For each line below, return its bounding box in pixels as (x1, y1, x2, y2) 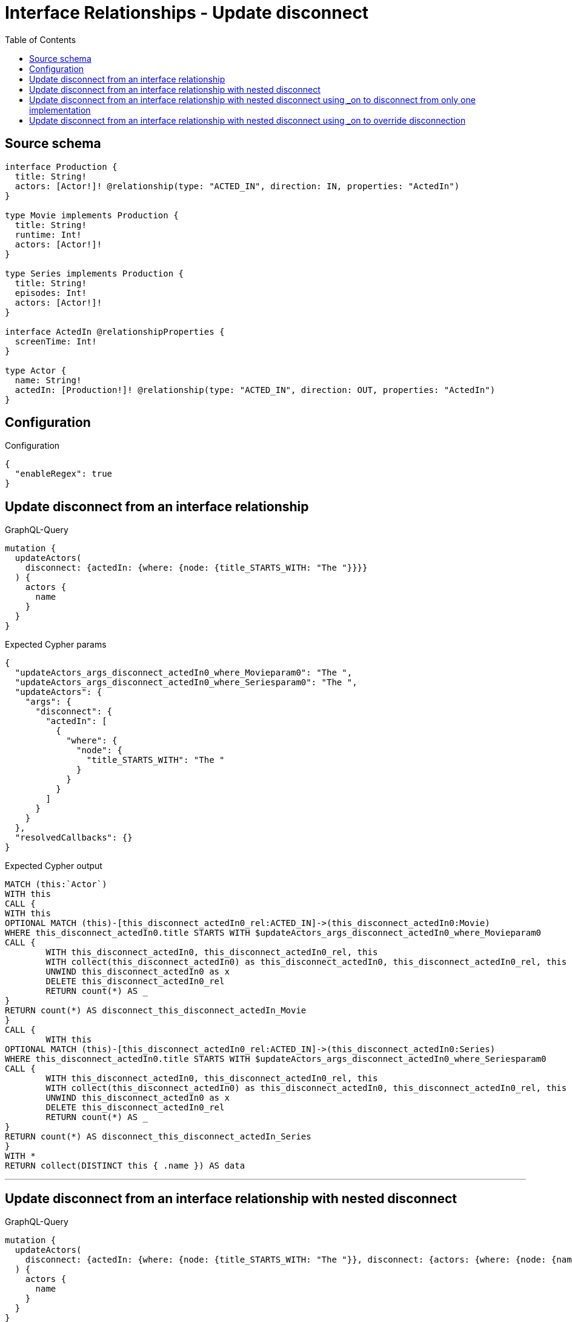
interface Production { (5, 161, 118, 172)
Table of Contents (5, 34, 76, 45)
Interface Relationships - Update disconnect (5, 2, 369, 23)
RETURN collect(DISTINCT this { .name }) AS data (5, 1161, 245, 1171)
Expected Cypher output (5, 861, 102, 871)
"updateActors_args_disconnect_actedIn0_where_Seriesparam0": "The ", (15, 677, 358, 688)
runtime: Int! (15, 229, 82, 240)
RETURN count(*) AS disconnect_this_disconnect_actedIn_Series (5, 1132, 311, 1142)
